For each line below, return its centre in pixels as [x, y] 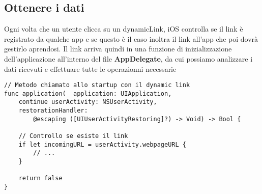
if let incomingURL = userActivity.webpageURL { [102, 144]
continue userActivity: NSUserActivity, [88, 102]
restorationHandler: [53, 111]
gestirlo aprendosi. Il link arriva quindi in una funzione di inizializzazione [118, 49]
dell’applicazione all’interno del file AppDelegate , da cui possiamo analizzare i [128, 58]
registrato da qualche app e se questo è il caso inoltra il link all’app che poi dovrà [131, 38]
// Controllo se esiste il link [73, 136]
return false [40, 178]
